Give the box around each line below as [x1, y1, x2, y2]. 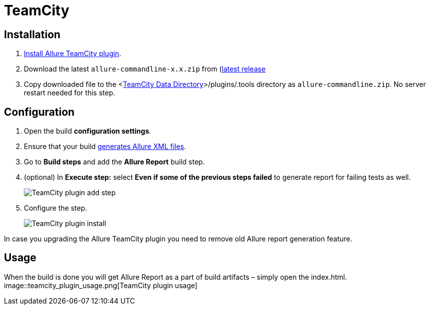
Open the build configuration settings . [24, 127, 152, 136]
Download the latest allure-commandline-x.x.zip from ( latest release [24, 65, 266, 74]
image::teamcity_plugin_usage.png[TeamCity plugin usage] [4, 281, 198, 290]
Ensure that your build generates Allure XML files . [24, 142, 186, 151]
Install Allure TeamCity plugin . [24, 49, 121, 58]
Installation [4, 28, 61, 41]
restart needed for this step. [24, 88, 115, 97]
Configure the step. [24, 204, 87, 213]
